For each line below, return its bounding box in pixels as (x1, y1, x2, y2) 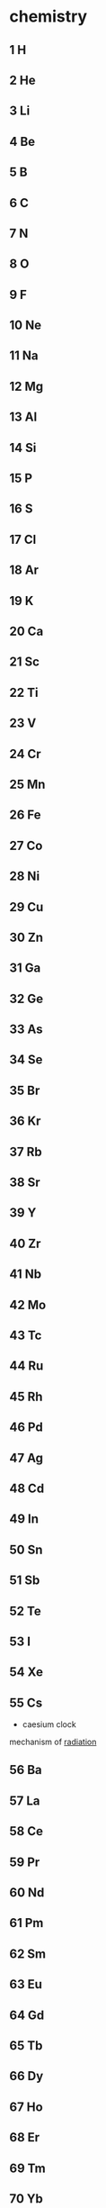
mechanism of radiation (9, 1736, 97, 1748)
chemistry (9, 6, 88, 27)
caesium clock (22, 1719, 76, 1730)
